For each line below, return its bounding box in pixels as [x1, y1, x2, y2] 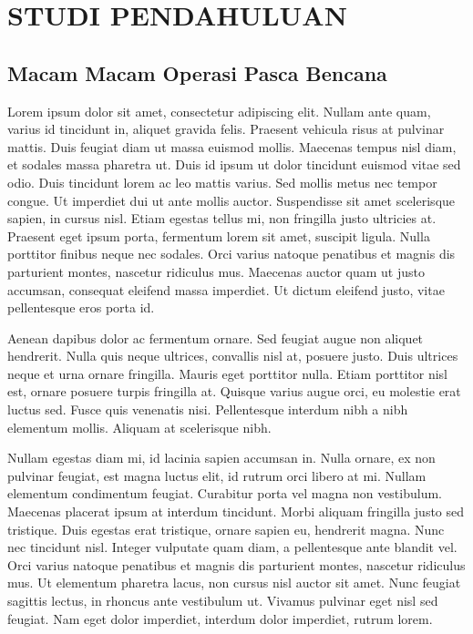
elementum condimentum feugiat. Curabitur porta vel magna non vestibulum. [7, 484, 443, 503]
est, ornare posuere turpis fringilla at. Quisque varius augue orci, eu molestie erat [7, 382, 461, 401]
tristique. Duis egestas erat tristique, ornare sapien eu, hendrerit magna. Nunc [7, 519, 445, 538]
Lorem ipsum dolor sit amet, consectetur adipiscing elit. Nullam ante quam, [7, 101, 431, 120]
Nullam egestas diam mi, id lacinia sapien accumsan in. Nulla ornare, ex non [7, 448, 436, 467]
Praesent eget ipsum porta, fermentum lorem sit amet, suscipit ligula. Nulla [7, 226, 430, 245]
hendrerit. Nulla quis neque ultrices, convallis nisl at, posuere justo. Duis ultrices [7, 346, 458, 365]
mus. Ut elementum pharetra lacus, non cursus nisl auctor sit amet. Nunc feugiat [7, 573, 461, 592]
